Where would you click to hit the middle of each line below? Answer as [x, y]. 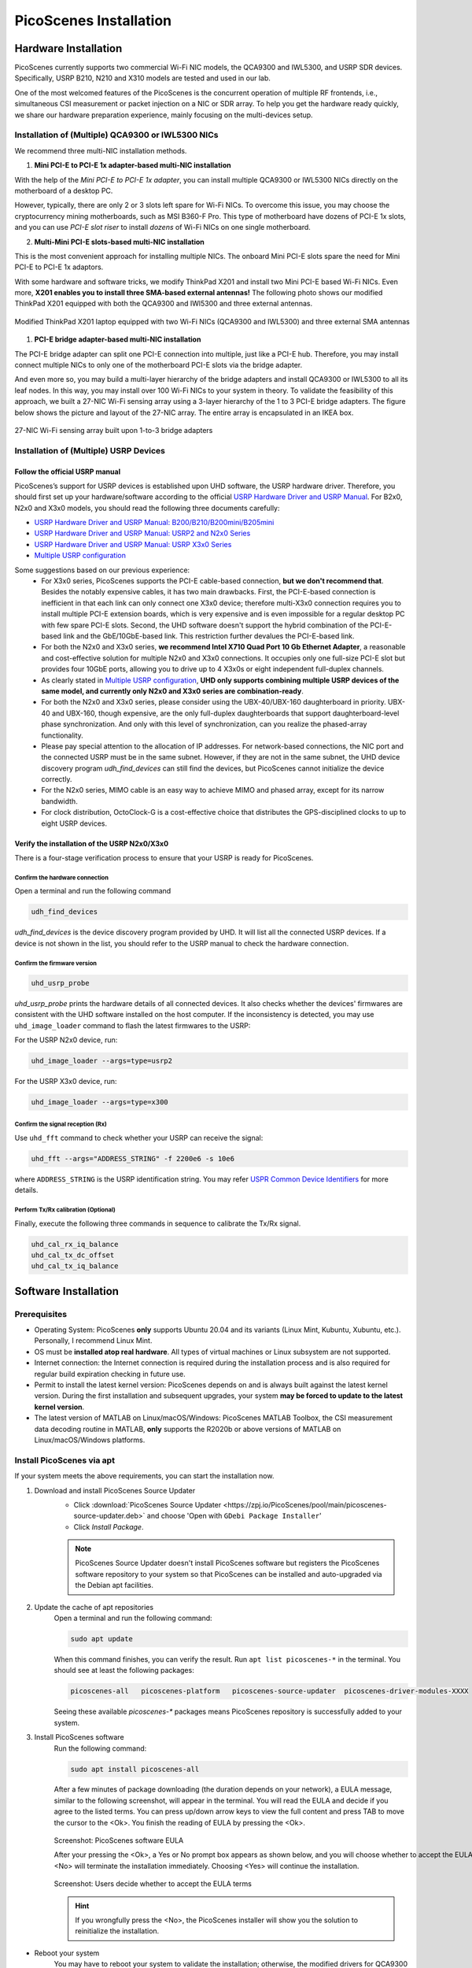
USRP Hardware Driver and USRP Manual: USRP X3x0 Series [133, 544]
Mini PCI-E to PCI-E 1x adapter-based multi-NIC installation [133, 165]
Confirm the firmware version [56, 963]
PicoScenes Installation [93, 20]
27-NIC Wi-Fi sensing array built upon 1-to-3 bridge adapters [114, 430]
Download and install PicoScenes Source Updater [115, 1490]
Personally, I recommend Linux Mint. [93, 1341]
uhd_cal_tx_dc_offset [73, 1255]
